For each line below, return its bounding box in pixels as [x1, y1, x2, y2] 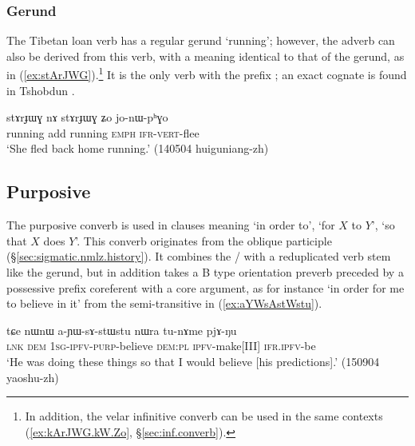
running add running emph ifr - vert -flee [6, 124, 200, 141]
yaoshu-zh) [6, 368, 59, 385]
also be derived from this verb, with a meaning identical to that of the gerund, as [6, 47, 405, 64]
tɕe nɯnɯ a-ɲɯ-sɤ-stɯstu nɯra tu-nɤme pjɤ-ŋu [6, 321, 237, 338]
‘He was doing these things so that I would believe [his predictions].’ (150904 [6, 352, 380, 369]
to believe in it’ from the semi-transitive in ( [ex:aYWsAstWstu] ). [6, 295, 322, 312]
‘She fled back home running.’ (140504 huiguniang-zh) [6, 140, 269, 157]
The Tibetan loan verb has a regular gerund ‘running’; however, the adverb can [6, 32, 395, 49]
